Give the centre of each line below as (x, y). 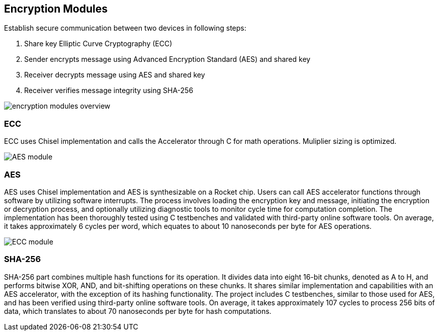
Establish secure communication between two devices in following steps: (125, 28)
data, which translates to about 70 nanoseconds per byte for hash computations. (138, 311)
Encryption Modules (56, 9)
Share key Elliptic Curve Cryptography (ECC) (98, 44)
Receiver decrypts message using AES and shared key (115, 75)
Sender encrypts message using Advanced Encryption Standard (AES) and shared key (167, 59)
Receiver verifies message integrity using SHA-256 (109, 91)
